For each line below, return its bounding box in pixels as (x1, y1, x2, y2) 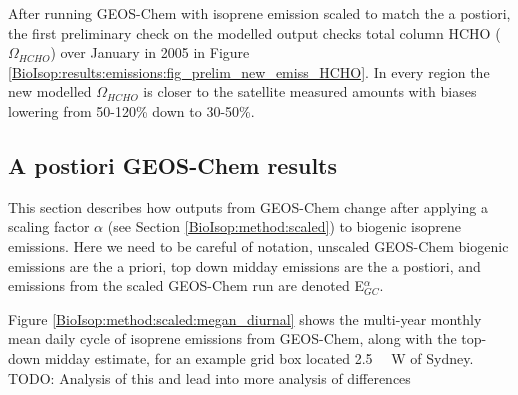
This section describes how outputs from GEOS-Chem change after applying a (8, 196, 488, 217)
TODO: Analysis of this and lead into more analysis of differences (8, 367, 411, 388)
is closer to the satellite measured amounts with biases (143, 81, 477, 102)
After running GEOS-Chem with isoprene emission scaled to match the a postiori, (8, 3, 511, 23)
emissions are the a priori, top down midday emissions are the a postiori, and (8, 255, 481, 276)
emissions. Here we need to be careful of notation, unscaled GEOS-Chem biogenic (8, 235, 509, 256)
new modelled (8, 81, 92, 102)
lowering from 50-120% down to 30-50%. (8, 100, 255, 121)
